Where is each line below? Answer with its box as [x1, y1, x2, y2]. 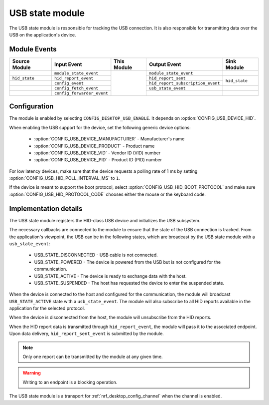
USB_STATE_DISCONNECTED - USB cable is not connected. [34, 252, 158, 258]
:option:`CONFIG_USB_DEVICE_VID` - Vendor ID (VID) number [34, 150, 161, 156]
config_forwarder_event [54, 90, 108, 96]
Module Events [9, 45, 57, 53]
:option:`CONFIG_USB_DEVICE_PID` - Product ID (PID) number [34, 157, 162, 163]
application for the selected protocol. [9, 305, 85, 312]
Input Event [54, 60, 82, 67]
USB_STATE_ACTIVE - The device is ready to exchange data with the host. [34, 273, 187, 279]
